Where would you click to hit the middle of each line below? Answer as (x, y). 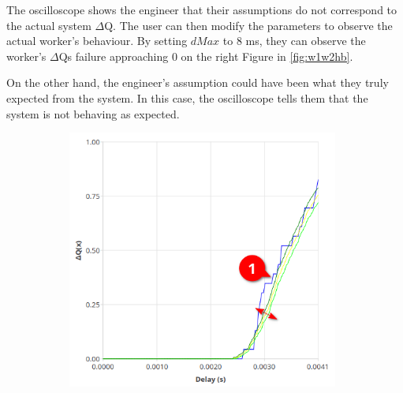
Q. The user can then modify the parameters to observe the (248, 25)
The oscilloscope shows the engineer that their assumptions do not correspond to (202, 9)
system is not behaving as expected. (93, 113)
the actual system (49, 25)
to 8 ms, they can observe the (294, 41)
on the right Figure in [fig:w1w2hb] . (267, 56)
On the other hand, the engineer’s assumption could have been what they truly (198, 82)
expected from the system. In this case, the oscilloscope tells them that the (187, 97)
